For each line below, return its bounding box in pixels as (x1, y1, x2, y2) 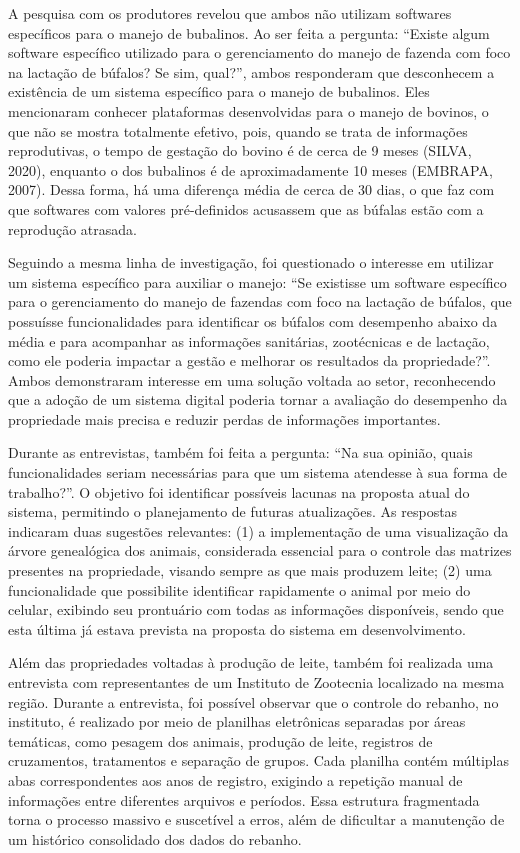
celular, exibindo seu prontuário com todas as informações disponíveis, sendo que (8, 599, 504, 620)
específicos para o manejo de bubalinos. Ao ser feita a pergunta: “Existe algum (8, 22, 490, 43)
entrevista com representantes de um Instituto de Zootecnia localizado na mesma (8, 672, 505, 692)
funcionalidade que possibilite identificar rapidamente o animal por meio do (8, 579, 471, 600)
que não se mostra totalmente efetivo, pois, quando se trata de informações (8, 120, 468, 141)
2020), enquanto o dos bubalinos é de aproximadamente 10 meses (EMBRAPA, (8, 159, 493, 180)
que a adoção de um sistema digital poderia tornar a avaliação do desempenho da (8, 389, 508, 410)
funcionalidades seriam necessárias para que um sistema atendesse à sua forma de (8, 462, 508, 483)
